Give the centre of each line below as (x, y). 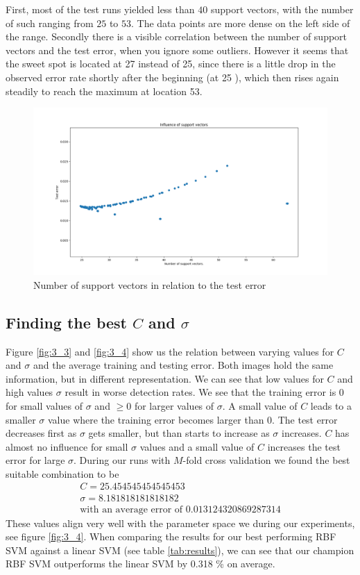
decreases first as (41, 433)
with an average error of (131, 509)
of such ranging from (50, 23)
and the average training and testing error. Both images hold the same (183, 365)
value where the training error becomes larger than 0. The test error (192, 419)
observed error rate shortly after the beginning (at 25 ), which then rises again (172, 77)
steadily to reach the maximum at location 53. (104, 91)
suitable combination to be (62, 473)
